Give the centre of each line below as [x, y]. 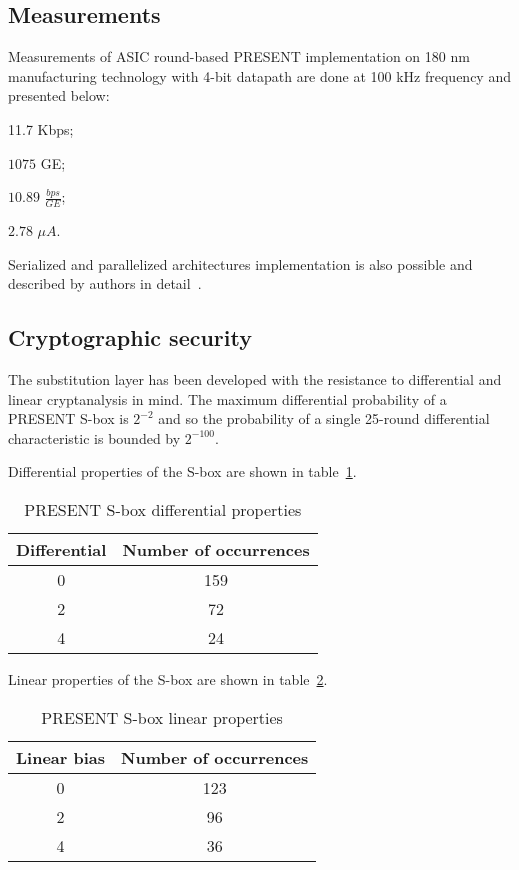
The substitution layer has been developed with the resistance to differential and [255, 378]
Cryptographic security [130, 337]
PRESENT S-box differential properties [163, 509]
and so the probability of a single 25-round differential [324, 418]
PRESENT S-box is [68, 418]
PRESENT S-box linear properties [162, 717]
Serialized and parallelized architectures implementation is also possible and [240, 263]
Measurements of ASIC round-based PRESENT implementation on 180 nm [239, 56]
